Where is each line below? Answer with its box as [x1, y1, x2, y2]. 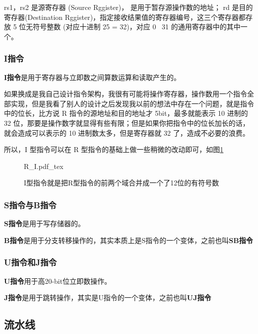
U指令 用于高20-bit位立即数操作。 [4, 275, 112, 286]
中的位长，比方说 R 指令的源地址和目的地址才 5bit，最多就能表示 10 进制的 [4, 108, 248, 118]
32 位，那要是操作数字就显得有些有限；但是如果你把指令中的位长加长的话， [4, 117, 250, 128]
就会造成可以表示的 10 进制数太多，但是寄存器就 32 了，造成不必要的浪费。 [4, 127, 250, 138]
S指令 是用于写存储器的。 [4, 218, 85, 229]
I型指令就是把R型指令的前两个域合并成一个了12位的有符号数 [24, 177, 219, 188]
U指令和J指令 [4, 256, 57, 268]
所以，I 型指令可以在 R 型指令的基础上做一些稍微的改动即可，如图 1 [4, 144, 224, 155]
